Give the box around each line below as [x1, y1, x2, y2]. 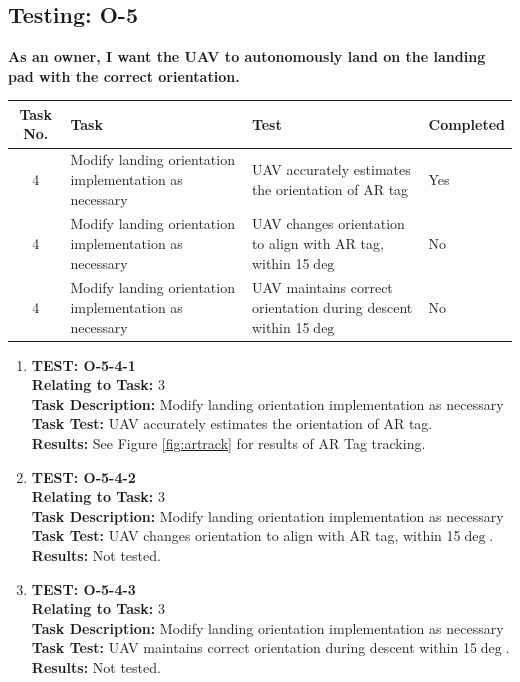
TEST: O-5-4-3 [31, 578, 136, 599]
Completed [428, 113, 505, 134]
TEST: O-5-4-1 [31, 354, 136, 375]
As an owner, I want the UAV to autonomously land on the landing [8, 46, 486, 67]
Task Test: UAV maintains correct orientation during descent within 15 [31, 637, 477, 658]
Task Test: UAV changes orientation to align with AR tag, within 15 [31, 525, 461, 546]
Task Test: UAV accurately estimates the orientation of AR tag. [31, 413, 433, 434]
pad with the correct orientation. [8, 65, 240, 86]
